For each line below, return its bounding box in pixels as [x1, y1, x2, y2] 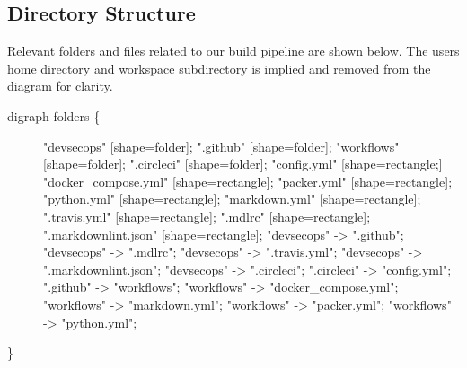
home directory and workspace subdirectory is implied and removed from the [7, 58, 431, 77]
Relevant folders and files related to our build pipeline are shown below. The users [7, 41, 460, 60]
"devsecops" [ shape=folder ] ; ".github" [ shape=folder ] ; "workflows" [43, 136, 400, 155]
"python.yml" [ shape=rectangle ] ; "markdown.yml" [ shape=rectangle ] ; [43, 189, 421, 208]
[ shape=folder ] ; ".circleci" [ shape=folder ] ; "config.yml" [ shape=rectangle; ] [43, 154, 443, 173]
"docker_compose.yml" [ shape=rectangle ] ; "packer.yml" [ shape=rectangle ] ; [43, 171, 453, 190]
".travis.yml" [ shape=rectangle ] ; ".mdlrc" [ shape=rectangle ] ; [43, 206, 371, 225]
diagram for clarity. [7, 76, 113, 95]
